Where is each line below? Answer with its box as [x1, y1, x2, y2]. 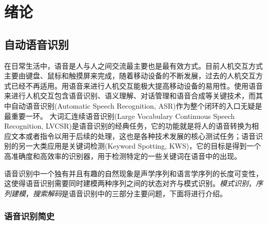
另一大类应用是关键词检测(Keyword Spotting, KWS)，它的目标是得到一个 [18, 140, 261, 151]
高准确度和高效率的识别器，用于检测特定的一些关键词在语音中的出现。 [4, 150, 241, 161]
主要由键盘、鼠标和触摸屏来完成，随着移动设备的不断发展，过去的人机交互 [4, 70, 256, 81]
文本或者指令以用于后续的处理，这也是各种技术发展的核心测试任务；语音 [11, 130, 256, 141]
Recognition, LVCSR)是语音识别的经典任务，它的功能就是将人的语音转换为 [4, 120, 252, 131]
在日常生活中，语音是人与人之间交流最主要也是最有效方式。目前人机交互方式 [4, 60, 263, 71]
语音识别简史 [4, 210, 55, 222]
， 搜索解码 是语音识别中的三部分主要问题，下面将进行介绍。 [26, 188, 227, 198]
